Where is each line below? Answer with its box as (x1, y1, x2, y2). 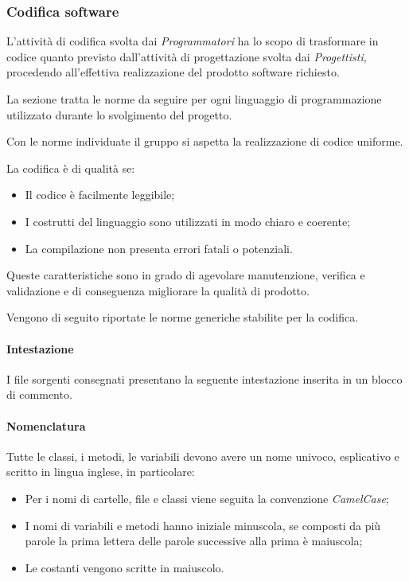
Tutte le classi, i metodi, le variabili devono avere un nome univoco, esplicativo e (6, 447, 399, 464)
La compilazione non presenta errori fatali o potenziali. (25, 240, 293, 256)
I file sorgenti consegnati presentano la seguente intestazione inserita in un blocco (6, 370, 403, 387)
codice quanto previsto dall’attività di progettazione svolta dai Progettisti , (6, 48, 367, 64)
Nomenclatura (6, 417, 86, 434)
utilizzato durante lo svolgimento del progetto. (6, 106, 232, 123)
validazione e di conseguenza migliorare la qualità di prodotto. (6, 282, 310, 298)
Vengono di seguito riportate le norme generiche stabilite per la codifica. (6, 309, 359, 326)
